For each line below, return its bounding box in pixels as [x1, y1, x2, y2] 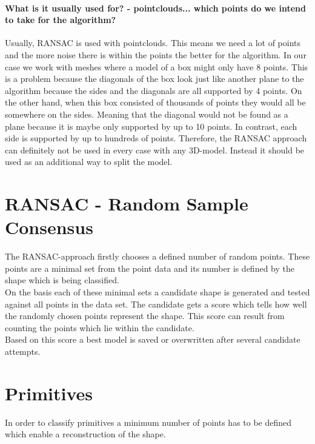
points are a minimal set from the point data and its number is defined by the [5, 261, 294, 274]
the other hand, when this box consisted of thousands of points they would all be [5, 96, 306, 109]
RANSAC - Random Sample [5, 191, 248, 216]
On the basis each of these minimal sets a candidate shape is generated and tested [5, 286, 310, 298]
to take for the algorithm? [5, 13, 116, 26]
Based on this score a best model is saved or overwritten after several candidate [5, 333, 300, 346]
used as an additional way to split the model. [5, 155, 173, 168]
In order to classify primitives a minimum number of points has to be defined [5, 415, 292, 428]
